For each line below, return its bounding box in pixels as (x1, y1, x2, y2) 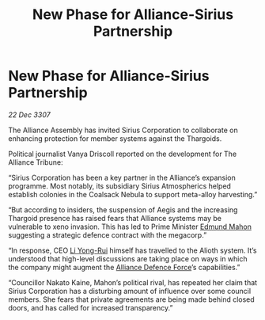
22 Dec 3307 (8, 109, 51, 120)
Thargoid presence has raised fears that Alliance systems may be (8, 213, 221, 223)
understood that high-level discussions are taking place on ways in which (8, 253, 248, 263)
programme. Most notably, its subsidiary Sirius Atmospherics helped (8, 181, 232, 191)
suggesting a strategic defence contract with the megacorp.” (8, 230, 207, 239)
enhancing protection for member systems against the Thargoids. (8, 133, 222, 143)
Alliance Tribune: (8, 157, 63, 167)
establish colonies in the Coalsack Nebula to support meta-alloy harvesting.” (8, 189, 258, 199)
